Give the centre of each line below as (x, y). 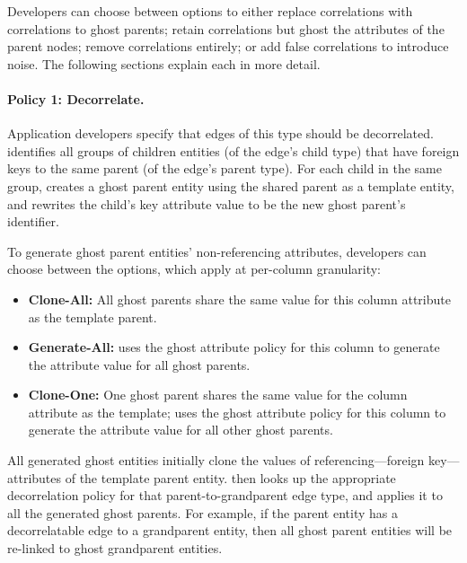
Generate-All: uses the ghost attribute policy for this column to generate (234, 347)
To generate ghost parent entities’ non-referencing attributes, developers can (217, 251)
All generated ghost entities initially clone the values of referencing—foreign (216, 460)
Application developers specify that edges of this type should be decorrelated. (220, 133)
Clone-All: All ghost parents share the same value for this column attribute (239, 299)
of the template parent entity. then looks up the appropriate (230, 477)
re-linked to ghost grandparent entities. (115, 548)
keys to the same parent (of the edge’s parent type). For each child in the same (225, 168)
